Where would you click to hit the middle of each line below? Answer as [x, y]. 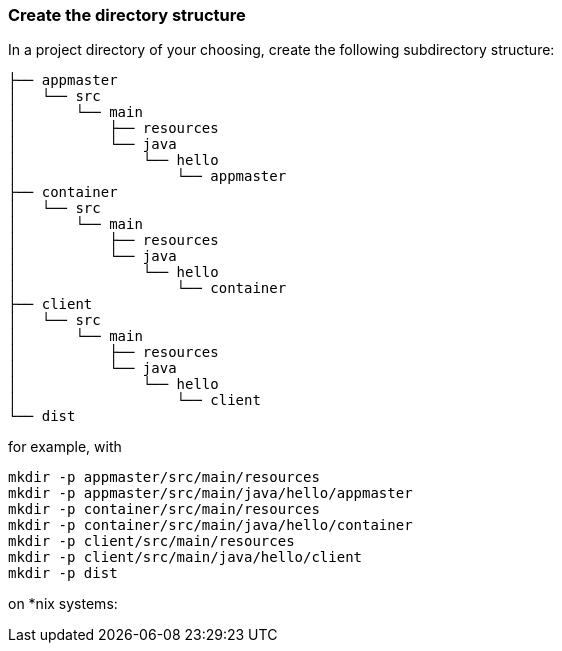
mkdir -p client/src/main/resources [151, 541]
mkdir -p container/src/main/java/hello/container [210, 525]
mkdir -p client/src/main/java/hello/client [185, 557]
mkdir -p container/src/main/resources [164, 509]
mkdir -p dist [63, 573]
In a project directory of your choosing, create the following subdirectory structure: [281, 50]
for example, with [65, 447]
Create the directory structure [127, 15]
